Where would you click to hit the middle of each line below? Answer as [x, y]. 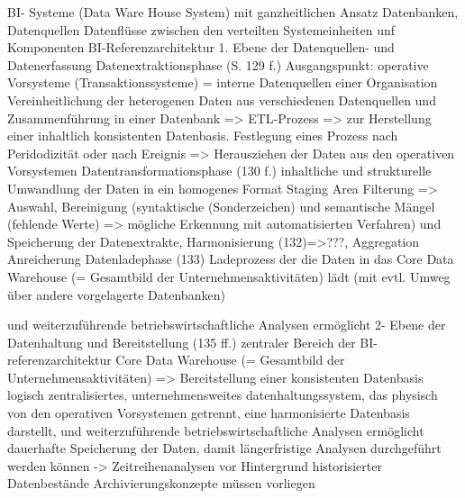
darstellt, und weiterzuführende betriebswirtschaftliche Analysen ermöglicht [216, 430]
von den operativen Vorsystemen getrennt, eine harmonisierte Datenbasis [209, 413]
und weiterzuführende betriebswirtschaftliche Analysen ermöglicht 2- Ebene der [227, 325]
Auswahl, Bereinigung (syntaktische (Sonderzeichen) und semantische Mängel [221, 206]
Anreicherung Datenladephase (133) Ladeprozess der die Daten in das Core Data [231, 259]
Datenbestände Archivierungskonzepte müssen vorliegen [161, 483]
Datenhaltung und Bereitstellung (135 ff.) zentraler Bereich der [182, 342]
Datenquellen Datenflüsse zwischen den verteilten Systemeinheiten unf [201, 29]
